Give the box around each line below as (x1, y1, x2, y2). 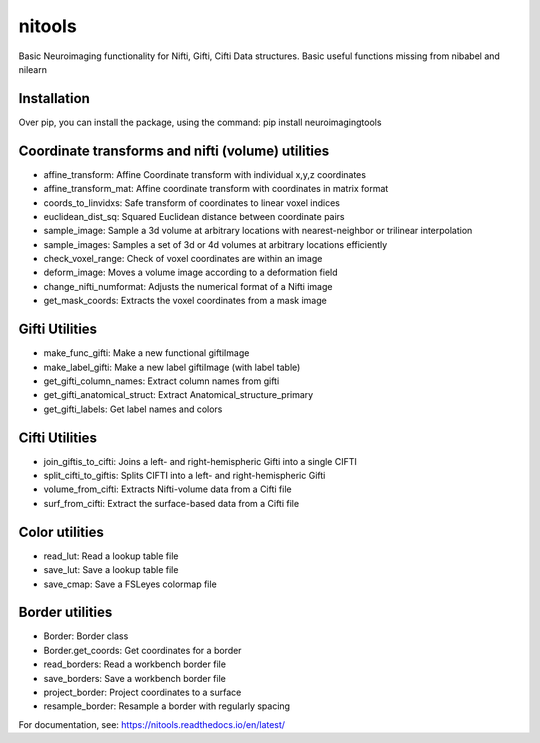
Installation (18, 90, 90, 107)
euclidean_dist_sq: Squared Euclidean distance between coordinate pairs (43, 210, 345, 222)
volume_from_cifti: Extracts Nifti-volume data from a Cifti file (43, 483, 292, 495)
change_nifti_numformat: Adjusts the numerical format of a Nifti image (43, 280, 333, 292)
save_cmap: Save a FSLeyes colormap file (43, 578, 217, 590)
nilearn (18, 63, 47, 75)
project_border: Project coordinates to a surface (43, 686, 242, 698)
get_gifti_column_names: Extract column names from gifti (43, 375, 280, 387)
